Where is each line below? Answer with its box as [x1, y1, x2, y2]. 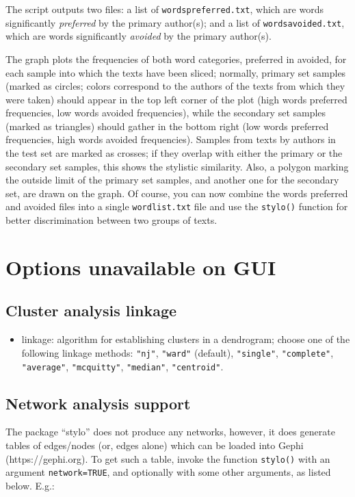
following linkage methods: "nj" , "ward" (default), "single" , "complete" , [21, 345, 334, 359]
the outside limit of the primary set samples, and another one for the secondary [5, 173, 339, 187]
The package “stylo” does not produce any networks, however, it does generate [5, 424, 335, 439]
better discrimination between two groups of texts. [5, 213, 218, 227]
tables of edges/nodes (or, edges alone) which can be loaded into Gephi [5, 437, 304, 452]
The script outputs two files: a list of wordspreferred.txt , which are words [5, 2, 324, 16]
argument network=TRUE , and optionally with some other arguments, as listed [5, 465, 331, 479]
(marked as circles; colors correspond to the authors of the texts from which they [5, 79, 345, 93]
